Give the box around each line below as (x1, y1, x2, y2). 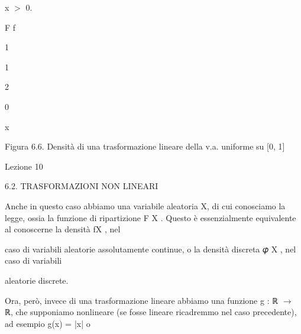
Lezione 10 (5, 160, 43, 172)
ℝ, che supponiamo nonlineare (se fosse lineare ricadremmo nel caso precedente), (5, 306, 297, 318)
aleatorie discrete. (5, 274, 69, 286)
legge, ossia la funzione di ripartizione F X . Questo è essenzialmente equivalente (5, 211, 296, 223)
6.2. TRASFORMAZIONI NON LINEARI (5, 180, 158, 192)
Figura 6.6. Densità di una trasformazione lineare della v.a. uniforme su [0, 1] (5, 140, 285, 153)
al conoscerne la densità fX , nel (5, 223, 121, 235)
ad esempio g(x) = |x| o (5, 317, 90, 329)
